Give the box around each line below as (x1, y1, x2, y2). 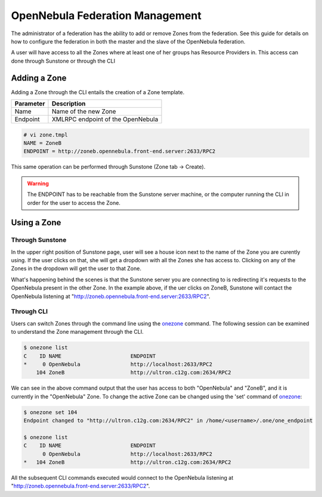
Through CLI (11, 307, 48, 316)
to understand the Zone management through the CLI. (11, 328, 144, 336)
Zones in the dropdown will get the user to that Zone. (11, 265, 141, 272)
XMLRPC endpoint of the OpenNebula (51, 115, 159, 123)
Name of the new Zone (51, 107, 116, 116)
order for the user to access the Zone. (27, 199, 120, 206)
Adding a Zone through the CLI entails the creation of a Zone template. (11, 88, 185, 95)
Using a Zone (11, 218, 61, 228)
